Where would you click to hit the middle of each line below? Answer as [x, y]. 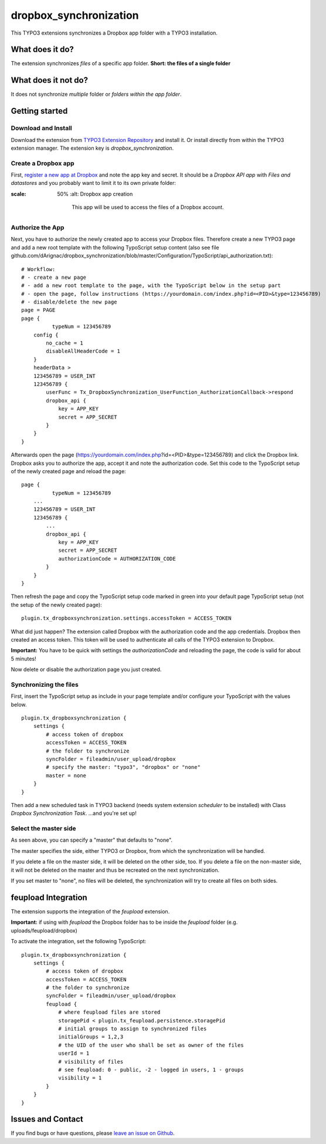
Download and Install [42, 128]
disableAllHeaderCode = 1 [83, 351]
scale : [18, 194]
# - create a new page [54, 277]
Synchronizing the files [45, 684]
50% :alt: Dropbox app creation [95, 194]
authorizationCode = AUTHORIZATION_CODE [117, 558]
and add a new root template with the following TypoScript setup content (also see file [115, 247]
